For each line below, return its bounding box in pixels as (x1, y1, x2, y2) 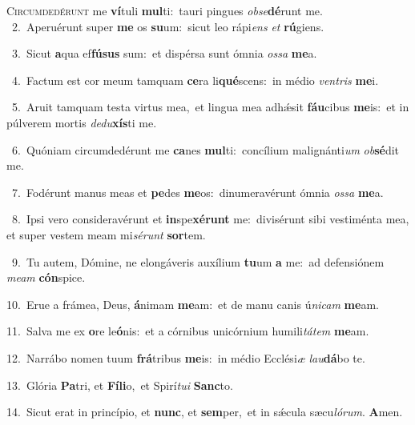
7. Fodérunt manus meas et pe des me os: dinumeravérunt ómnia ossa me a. (11, 183, 384, 200)
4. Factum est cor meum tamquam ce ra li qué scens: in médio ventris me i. (11, 71, 379, 88)
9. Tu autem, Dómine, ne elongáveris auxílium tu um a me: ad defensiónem (11, 253, 385, 270)
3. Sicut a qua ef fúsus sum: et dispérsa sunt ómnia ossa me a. (11, 45, 317, 62)
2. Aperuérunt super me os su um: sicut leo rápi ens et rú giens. (11, 18, 324, 34)
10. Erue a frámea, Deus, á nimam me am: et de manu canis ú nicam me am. (6, 295, 379, 312)
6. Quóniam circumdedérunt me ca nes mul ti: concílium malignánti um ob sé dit (11, 141, 400, 158)
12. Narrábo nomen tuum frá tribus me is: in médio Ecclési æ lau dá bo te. (6, 349, 365, 366)
